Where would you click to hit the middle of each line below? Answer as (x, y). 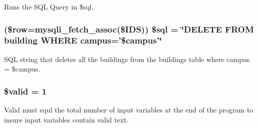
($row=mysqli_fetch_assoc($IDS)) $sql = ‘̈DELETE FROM (129, 29)
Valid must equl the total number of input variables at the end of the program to (129, 110)
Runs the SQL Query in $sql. (49, 6)
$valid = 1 (25, 91)
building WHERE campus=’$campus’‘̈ (83, 40)
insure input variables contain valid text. (66, 119)
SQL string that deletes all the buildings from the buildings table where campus (127, 59)
